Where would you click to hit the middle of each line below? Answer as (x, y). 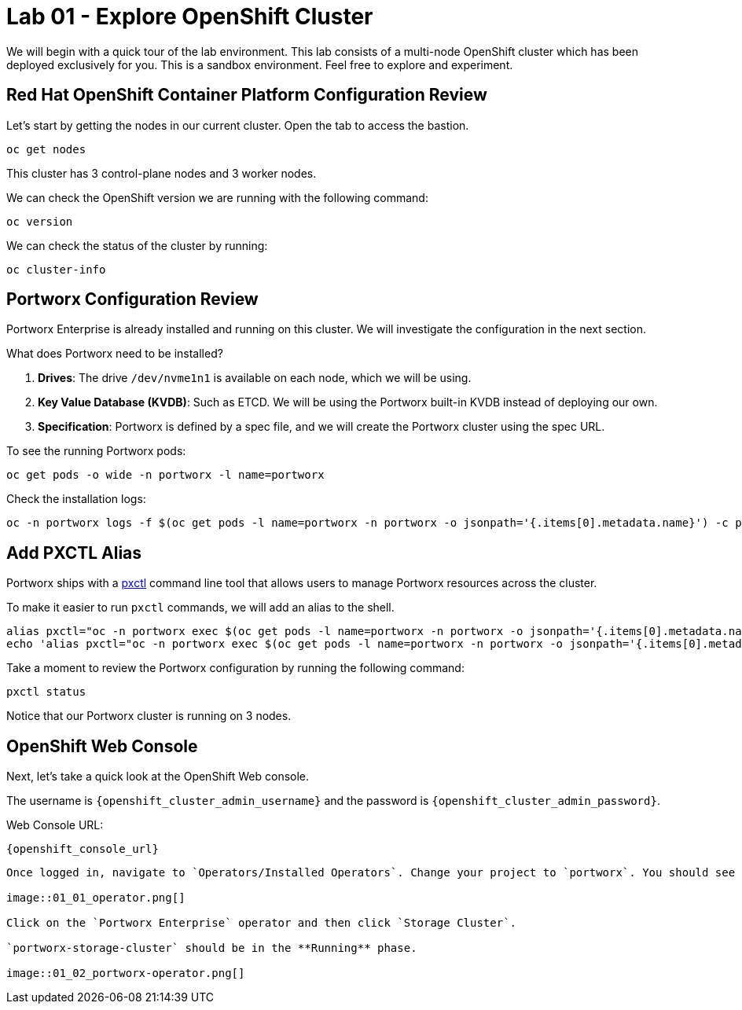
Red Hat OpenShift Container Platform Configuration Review (247, 95)
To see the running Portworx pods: (96, 451)
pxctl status (46, 692)
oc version (40, 221)
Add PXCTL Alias (74, 553)
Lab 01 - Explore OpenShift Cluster (190, 17)
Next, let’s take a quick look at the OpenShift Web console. (158, 777)
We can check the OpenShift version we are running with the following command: (217, 197)
